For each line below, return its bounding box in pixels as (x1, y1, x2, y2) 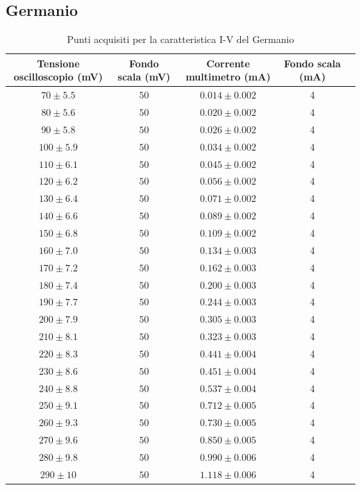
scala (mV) (117, 69, 171, 84)
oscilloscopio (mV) (13, 69, 103, 84)
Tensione (37, 56, 80, 70)
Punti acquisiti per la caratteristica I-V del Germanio (67, 32, 294, 47)
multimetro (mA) (185, 69, 271, 84)
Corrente (206, 56, 250, 70)
